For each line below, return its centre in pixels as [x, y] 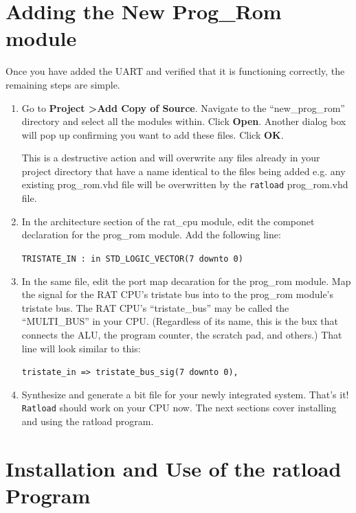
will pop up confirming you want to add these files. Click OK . [153, 134]
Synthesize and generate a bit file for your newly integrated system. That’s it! [185, 394]
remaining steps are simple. [63, 84]
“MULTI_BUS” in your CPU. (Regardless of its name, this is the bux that [180, 321]
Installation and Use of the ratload [174, 468]
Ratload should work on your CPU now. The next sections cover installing [179, 408]
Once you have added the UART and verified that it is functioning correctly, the [175, 71]
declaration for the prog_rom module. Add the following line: [151, 235]
